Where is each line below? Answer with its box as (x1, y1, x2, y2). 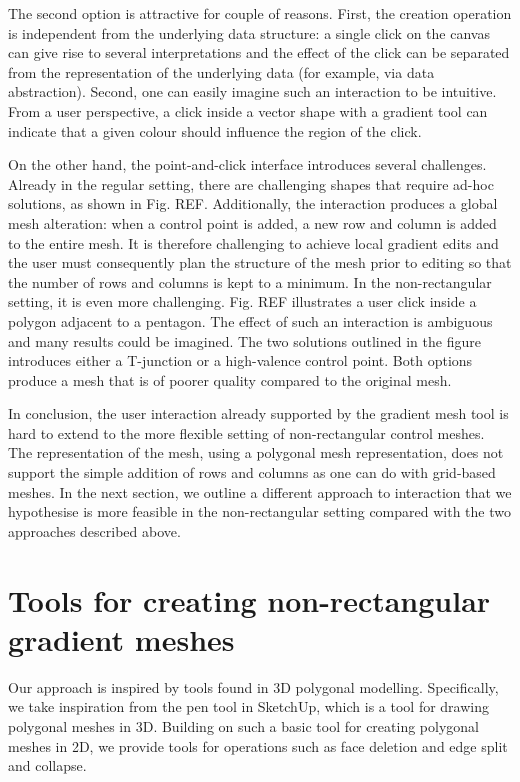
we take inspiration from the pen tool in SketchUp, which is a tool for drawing (8, 696, 489, 717)
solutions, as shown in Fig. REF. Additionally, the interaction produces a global (8, 193, 498, 214)
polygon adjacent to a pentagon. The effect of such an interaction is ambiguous (8, 310, 493, 331)
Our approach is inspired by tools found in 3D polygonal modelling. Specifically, (8, 676, 499, 697)
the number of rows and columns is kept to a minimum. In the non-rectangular (8, 271, 492, 292)
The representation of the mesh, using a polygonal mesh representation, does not (8, 442, 504, 463)
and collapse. (8, 755, 87, 776)
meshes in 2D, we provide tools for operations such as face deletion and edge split (8, 735, 508, 756)
